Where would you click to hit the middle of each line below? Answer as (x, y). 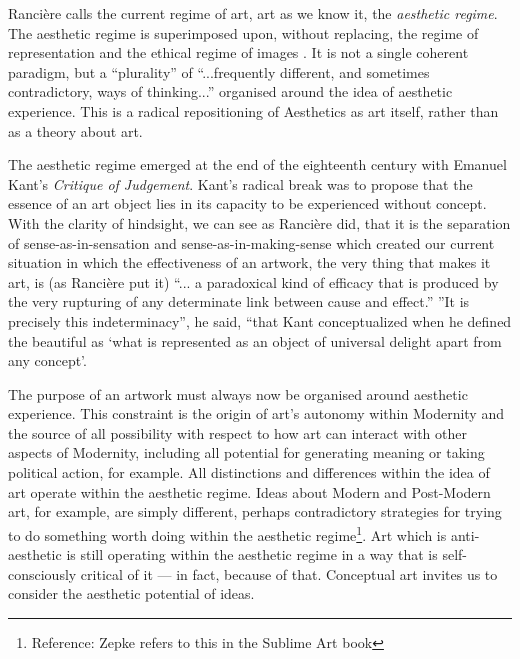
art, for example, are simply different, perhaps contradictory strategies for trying (255, 511)
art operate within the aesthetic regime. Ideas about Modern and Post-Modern (249, 491)
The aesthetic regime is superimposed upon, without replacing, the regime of (243, 32)
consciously (42, 573)
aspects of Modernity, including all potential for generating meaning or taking (246, 452)
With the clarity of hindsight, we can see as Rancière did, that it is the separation (259, 222)
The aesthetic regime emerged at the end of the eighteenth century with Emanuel (257, 164)
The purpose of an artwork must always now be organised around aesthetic (238, 393)
